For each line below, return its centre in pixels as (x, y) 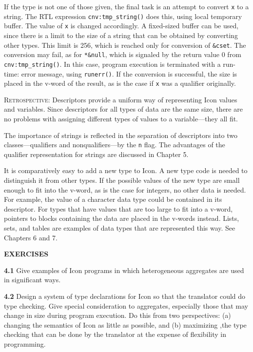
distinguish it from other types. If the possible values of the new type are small (122, 180)
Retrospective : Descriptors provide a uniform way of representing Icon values (121, 99)
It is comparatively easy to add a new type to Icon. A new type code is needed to (126, 170)
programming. (25, 343)
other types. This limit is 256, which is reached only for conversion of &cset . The (125, 45)
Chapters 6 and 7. (31, 237)
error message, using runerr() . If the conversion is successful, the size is (129, 73)
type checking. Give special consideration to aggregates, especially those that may (126, 305)
